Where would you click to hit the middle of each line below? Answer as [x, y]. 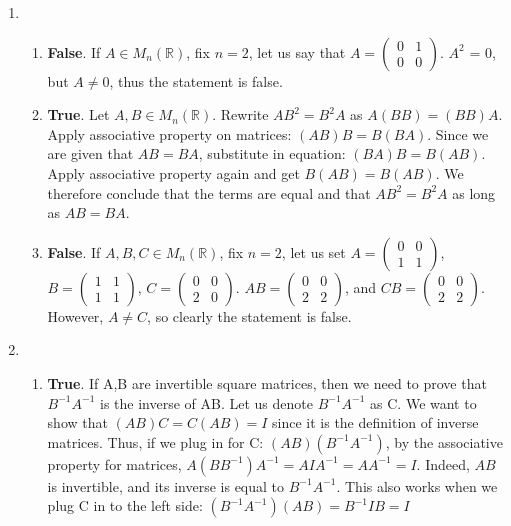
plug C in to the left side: [125, 505]
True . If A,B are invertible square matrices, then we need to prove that [267, 382]
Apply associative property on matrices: [169, 133]
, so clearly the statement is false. [249, 315]
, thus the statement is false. [196, 80]
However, [75, 315]
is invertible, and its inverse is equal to [166, 485]
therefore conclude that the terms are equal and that [209, 192]
